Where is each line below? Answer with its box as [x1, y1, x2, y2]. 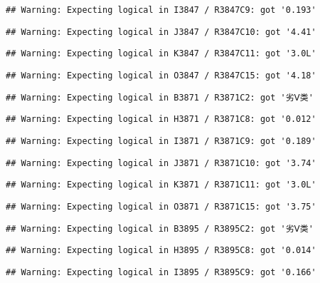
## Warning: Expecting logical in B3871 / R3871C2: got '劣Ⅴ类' [6, 92, 314, 103]
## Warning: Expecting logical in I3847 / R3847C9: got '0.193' [6, 5, 316, 15]
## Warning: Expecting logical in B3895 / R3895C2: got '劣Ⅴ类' [6, 223, 314, 234]
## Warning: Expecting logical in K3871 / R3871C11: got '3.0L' [6, 180, 316, 190]
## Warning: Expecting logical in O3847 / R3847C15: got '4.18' [6, 70, 316, 81]
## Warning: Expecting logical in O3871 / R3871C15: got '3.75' [6, 201, 316, 212]
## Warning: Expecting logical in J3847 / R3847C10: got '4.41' [6, 26, 316, 37]
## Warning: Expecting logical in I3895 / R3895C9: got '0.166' [6, 267, 316, 277]
